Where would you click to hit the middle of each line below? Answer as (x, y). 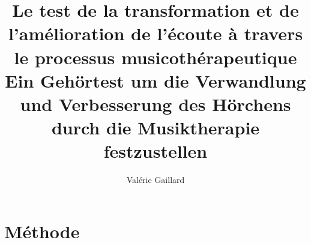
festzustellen (155, 151)
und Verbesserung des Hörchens (155, 103)
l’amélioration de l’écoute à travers (155, 33)
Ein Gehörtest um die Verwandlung (155, 80)
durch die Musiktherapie (155, 127)
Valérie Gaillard (155, 180)
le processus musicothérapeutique (155, 57)
